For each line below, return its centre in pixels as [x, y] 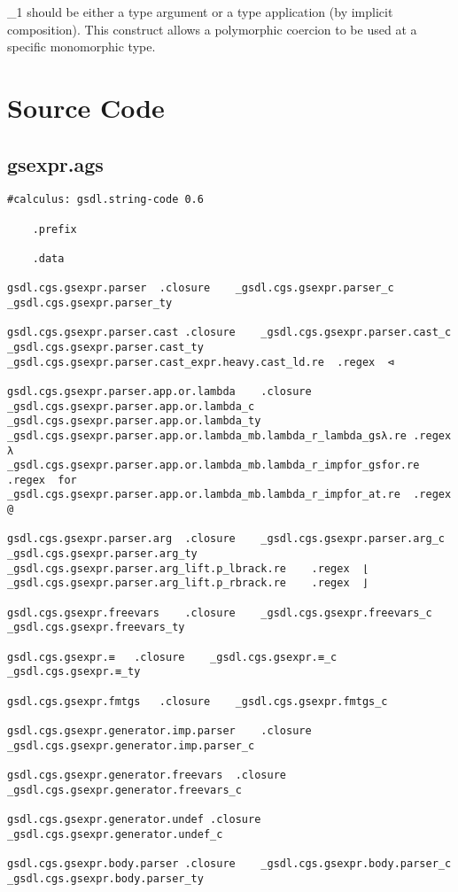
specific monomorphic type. [82, 47]
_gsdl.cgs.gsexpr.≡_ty [74, 672]
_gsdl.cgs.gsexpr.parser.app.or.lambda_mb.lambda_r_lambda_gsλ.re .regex [229, 435]
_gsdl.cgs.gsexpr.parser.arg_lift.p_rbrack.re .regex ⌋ [188, 583]
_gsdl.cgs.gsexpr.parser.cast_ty [105, 347]
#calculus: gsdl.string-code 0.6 [105, 200]
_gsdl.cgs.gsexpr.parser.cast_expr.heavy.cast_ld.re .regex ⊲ [201, 362]
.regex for [42, 480]
